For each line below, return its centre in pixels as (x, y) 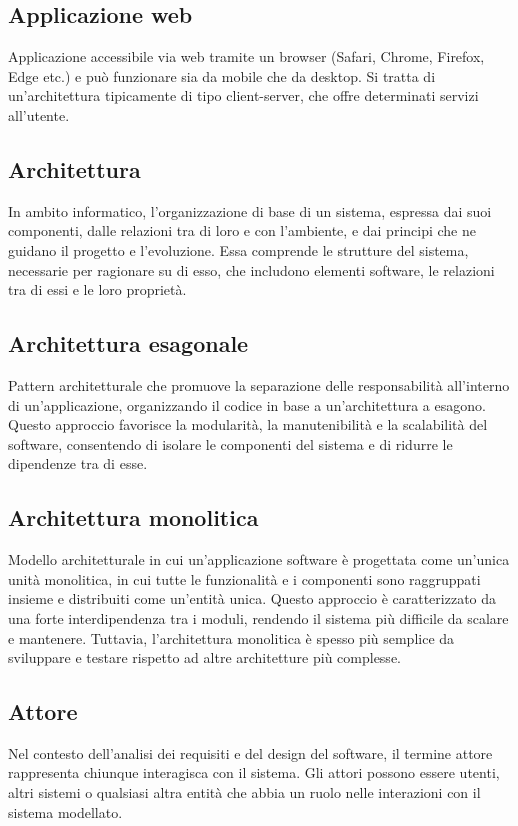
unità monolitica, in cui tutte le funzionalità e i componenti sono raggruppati (244, 578)
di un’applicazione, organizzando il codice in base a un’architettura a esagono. (247, 404)
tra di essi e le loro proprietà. (97, 289)
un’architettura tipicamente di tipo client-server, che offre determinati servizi (243, 95)
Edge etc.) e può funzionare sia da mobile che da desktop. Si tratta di (222, 75)
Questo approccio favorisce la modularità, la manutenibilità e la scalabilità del (248, 424)
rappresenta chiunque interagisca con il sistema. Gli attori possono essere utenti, (254, 772)
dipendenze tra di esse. (78, 463)
